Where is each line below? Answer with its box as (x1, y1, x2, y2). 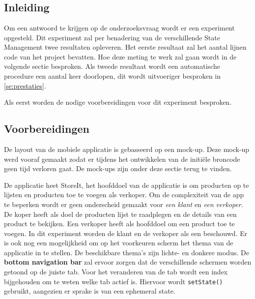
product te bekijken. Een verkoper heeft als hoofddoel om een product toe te (4, 218, 235, 229)
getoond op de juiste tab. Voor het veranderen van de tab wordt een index (4, 267, 228, 277)
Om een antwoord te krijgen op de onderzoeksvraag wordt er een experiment (4, 23, 235, 32)
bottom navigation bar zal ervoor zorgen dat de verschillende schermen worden (4, 257, 252, 267)
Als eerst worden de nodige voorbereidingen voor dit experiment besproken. (4, 97, 232, 107)
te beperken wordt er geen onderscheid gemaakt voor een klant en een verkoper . (4, 199, 243, 209)
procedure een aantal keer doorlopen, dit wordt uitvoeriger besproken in (4, 70, 221, 81)
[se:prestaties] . (4, 80, 46, 90)
